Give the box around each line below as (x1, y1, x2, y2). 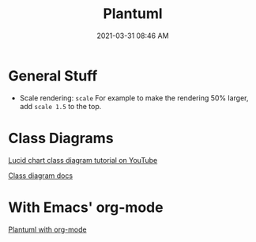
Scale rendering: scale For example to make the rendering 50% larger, (19, 93, 249, 103)
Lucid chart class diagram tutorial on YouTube (8, 155, 158, 164)
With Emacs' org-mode (8, 199, 164, 216)
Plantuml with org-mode (8, 225, 87, 234)
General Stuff (8, 66, 98, 85)
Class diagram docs (8, 171, 73, 180)
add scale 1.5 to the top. (19, 101, 102, 111)
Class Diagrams (8, 129, 114, 147)
